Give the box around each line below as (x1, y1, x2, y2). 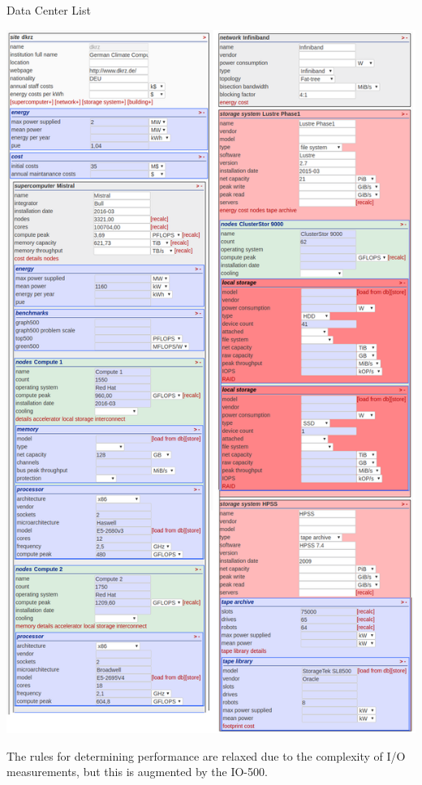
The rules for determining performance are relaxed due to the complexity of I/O (6, 747, 406, 764)
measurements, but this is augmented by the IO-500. (6, 763, 268, 780)
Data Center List (6, 2, 91, 18)
